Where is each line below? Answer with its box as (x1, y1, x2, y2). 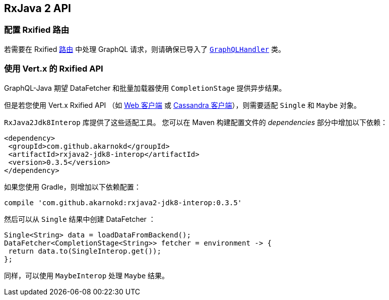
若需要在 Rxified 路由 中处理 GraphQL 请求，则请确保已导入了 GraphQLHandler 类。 (4, 44, 285, 53)
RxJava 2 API (4, 2, 72, 15)
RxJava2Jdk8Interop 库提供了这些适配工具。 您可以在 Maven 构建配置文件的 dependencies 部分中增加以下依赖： (4, 117, 388, 127)
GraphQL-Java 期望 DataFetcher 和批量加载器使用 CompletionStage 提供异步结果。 (4, 83, 286, 92)
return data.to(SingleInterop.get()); (8, 247, 161, 255)
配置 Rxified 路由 (4, 25, 69, 35)
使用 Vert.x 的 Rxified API (4, 64, 103, 74)
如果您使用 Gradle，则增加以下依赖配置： (4, 182, 141, 191)
